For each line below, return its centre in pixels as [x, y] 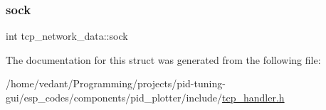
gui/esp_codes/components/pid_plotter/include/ [114, 97]
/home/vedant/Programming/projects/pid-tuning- [116, 83]
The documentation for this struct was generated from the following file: [163, 59]
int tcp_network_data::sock [67, 36]
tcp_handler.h [253, 97]
